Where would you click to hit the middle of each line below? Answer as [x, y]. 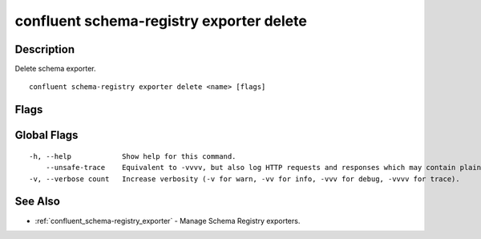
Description [45, 49]
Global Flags [46, 135]
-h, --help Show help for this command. [133, 156]
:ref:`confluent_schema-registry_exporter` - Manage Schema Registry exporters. [168, 221]
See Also [37, 202]
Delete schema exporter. [55, 69]
